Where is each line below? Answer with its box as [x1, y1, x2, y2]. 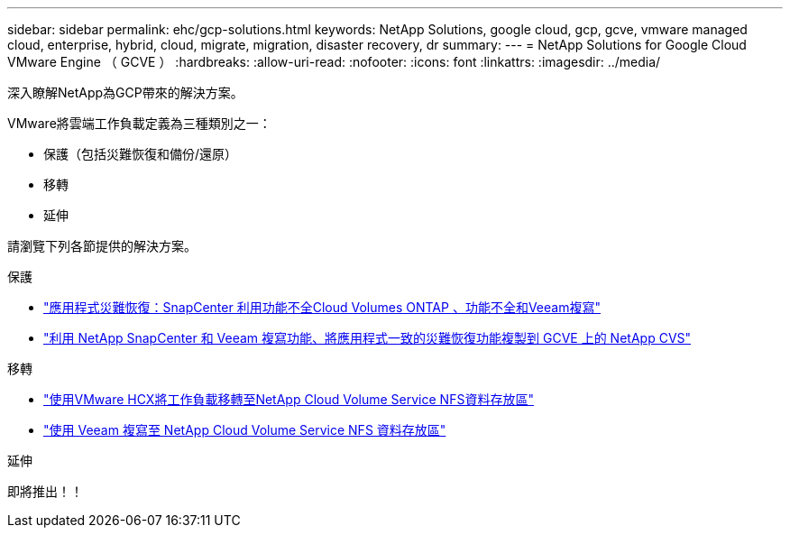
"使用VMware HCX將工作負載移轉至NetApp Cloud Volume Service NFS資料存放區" [43, 392, 534, 407]
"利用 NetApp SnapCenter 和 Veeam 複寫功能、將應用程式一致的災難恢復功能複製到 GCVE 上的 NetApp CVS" [43, 330, 692, 346]
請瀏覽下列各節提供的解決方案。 [7, 238, 197, 254]
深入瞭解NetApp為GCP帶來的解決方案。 [7, 85, 243, 100]
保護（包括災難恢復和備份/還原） [43, 146, 238, 161]
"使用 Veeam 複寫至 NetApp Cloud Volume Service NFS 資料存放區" [43, 422, 446, 438]
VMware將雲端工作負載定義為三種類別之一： [7, 115, 271, 131]
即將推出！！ [7, 484, 83, 499]
